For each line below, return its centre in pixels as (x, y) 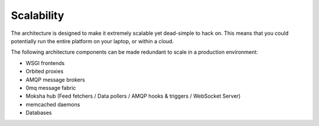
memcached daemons (53, 104)
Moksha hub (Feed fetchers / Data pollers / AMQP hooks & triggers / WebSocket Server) (133, 96)
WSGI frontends (45, 63)
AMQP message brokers (55, 79)
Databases (39, 113)
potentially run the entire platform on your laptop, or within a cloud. (92, 41)
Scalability (38, 15)
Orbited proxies (45, 72)
